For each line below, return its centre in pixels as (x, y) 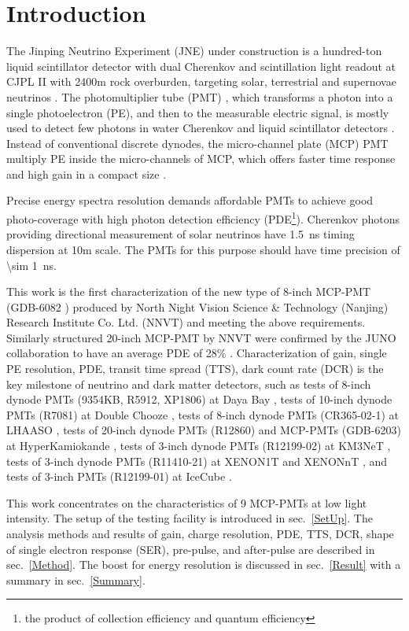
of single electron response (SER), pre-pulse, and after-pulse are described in (191, 549)
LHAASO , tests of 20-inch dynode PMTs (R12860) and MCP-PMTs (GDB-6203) (204, 430)
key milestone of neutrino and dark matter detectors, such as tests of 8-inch (189, 384)
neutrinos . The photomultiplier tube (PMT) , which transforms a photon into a (200, 96)
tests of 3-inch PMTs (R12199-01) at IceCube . (119, 476)
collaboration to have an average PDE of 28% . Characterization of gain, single (197, 353)
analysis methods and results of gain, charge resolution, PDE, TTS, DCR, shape (200, 533)
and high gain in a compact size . (87, 173)
